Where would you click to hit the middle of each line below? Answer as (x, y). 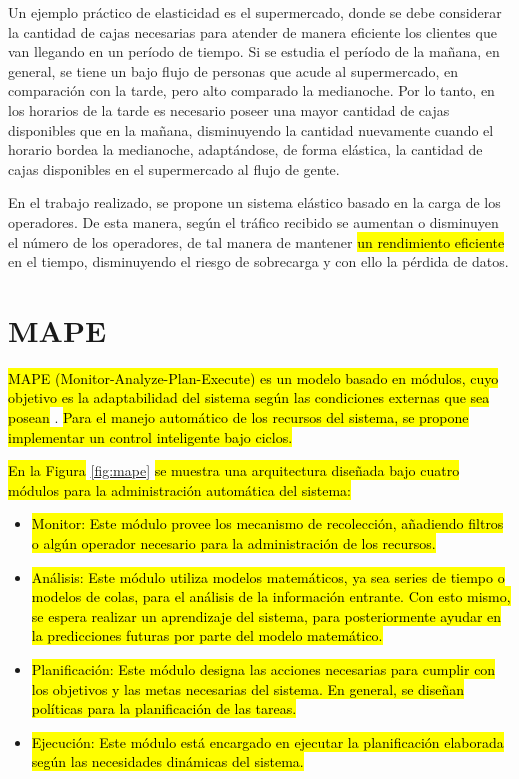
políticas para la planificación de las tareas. (164, 708)
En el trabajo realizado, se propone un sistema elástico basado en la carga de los (254, 202)
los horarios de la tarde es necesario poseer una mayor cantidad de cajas (229, 109)
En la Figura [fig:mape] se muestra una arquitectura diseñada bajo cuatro (234, 470)
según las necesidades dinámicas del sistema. (167, 761)
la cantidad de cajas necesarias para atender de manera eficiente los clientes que (252, 31)
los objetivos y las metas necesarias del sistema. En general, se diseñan (248, 688)
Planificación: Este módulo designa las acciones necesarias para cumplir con (263, 668)
